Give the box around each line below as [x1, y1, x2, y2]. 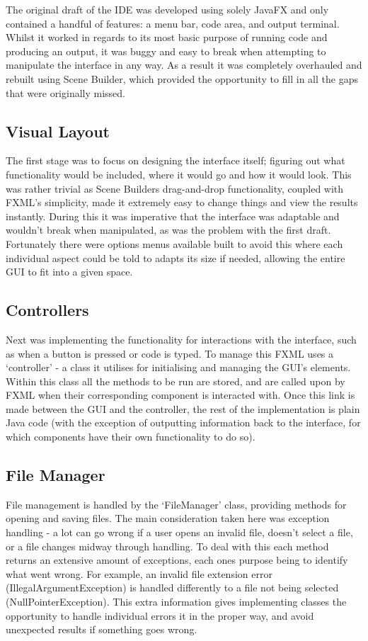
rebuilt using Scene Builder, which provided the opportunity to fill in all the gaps [6, 71, 358, 86]
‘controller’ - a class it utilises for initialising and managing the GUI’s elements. [6, 360, 351, 375]
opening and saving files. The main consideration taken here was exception [6, 511, 330, 526]
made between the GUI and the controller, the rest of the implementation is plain [6, 401, 360, 416]
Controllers [6, 299, 89, 321]
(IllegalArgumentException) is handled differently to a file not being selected [6, 580, 339, 595]
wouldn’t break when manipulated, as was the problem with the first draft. [6, 222, 331, 237]
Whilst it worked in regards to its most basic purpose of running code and [6, 30, 328, 45]
